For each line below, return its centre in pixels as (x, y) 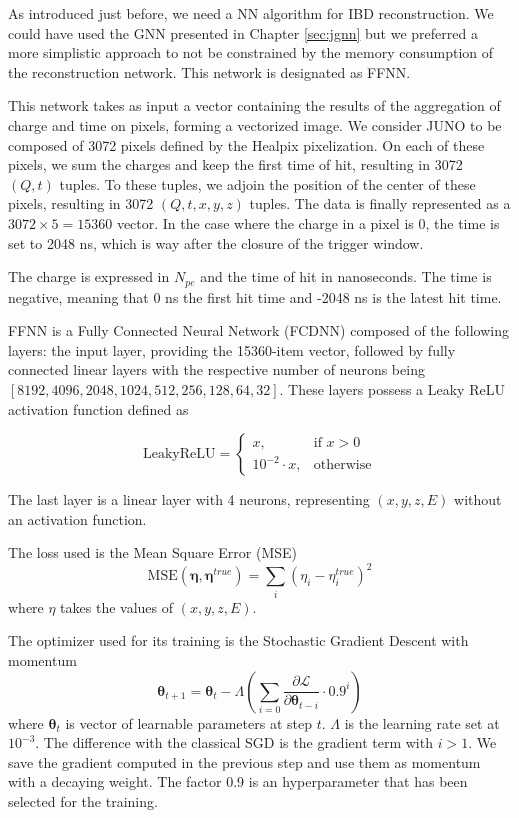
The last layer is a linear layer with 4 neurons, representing (189, 499)
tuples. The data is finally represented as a (380, 203)
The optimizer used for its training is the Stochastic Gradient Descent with (238, 640)
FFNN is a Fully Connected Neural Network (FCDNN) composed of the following (258, 330)
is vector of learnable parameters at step (188, 722)
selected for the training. (83, 800)
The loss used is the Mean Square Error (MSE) (153, 552)
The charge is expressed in (89, 276)
